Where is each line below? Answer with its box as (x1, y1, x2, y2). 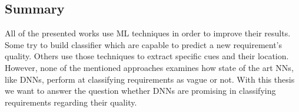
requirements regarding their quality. (5, 96, 137, 108)
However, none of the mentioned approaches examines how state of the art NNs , (5, 61, 294, 73)
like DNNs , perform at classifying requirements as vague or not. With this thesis (5, 73, 295, 85)
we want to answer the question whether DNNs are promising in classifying (5, 84, 276, 97)
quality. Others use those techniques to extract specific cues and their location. (5, 50, 289, 62)
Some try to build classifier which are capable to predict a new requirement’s (5, 38, 283, 50)
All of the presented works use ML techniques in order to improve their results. (5, 27, 291, 39)
